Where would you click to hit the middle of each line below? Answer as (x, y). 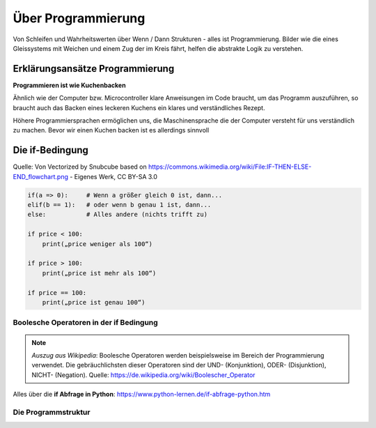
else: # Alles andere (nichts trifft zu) (118, 215)
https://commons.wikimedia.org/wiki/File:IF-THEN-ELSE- (230, 167)
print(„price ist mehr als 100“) (99, 273)
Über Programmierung (79, 18)
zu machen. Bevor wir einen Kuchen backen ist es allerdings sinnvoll (111, 130)
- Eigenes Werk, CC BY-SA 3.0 (114, 176)
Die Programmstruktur (52, 412)
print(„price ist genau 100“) (94, 302)
